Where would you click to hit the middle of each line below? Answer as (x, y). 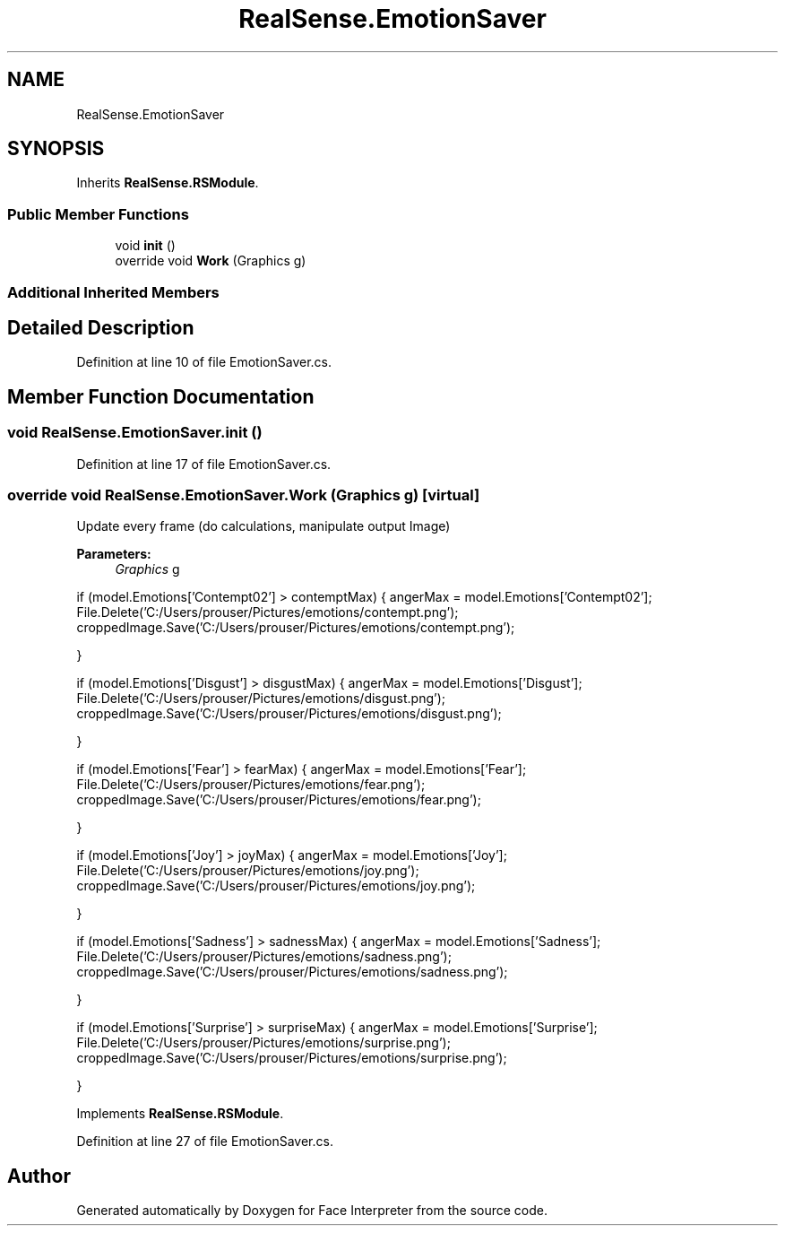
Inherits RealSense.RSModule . (168, 183)
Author (39, 1176)
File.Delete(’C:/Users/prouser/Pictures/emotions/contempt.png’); (267, 612)
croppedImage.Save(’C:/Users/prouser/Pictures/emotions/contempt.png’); (296, 628)
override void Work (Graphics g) (211, 261)
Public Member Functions (98, 214)
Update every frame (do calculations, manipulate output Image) (263, 526)
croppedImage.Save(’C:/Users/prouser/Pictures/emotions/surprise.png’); (292, 1058)
